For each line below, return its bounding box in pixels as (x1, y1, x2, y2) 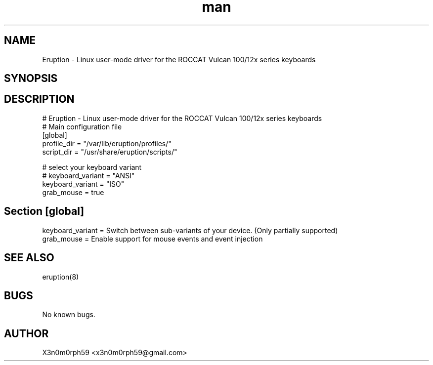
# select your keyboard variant (42, 162, 142, 171)
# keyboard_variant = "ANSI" (42, 171, 135, 180)
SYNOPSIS (4, 72, 58, 85)
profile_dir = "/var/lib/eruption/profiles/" (42, 139, 172, 148)
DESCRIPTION (4, 93, 75, 106)
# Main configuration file (42, 122, 122, 131)
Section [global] (4, 205, 85, 218)
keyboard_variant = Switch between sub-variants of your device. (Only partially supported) (42, 226, 338, 235)
